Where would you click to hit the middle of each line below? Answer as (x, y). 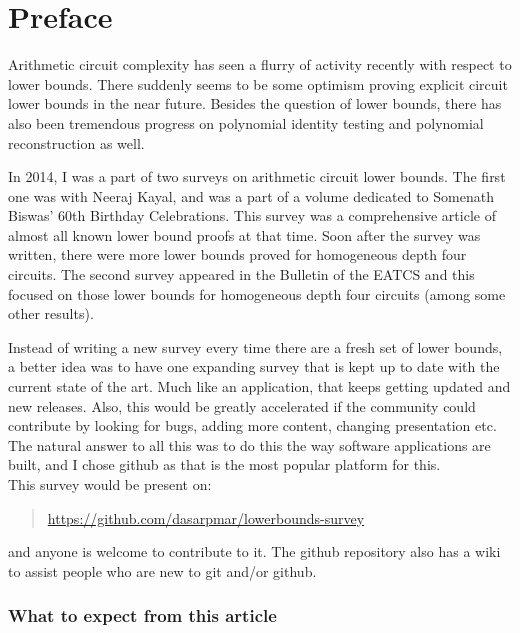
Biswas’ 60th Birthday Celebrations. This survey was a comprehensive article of (252, 215)
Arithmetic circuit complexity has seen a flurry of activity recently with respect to (260, 64)
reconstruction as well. (76, 142)
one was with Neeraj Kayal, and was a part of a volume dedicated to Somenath (251, 195)
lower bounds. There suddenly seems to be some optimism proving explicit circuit (258, 83)
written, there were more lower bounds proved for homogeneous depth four (237, 254)
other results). (51, 313)
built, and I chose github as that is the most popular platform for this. (224, 464)
